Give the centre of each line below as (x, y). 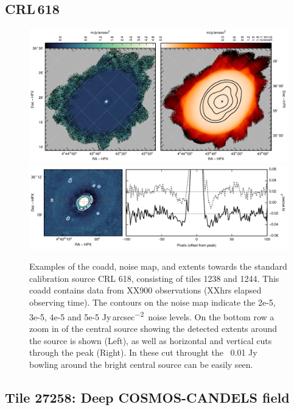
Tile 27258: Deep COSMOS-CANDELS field (147, 397)
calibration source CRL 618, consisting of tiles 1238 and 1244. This (154, 278)
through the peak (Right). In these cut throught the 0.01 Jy (143, 352)
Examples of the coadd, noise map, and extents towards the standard (158, 266)
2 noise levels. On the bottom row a (207, 315)
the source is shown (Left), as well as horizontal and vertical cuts (151, 340)
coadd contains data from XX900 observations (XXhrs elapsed (145, 290)
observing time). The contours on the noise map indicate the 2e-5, (152, 302)
